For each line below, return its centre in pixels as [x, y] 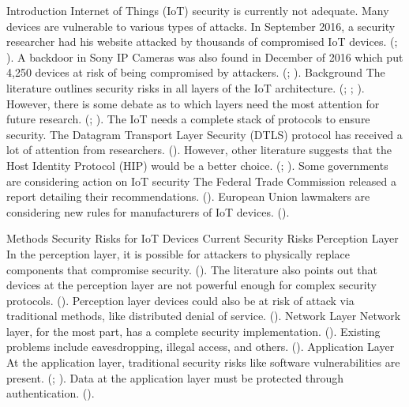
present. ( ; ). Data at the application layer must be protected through [175, 377]
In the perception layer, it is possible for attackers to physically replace [178, 253]
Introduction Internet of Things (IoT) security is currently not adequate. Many [198, 10]
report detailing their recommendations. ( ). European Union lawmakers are [188, 196]
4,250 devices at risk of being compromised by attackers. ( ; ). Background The [196, 72]
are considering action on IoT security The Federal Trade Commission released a [201, 181]
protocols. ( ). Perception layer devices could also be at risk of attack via [180, 300]
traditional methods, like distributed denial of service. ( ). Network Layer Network [204, 316]
